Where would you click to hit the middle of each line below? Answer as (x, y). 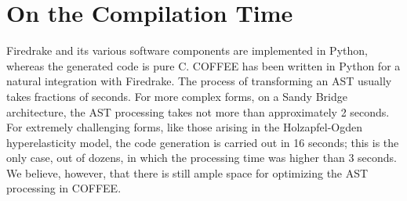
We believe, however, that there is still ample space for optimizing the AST (187, 172)
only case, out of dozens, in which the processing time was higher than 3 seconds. (202, 158)
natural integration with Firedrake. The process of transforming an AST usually (199, 81)
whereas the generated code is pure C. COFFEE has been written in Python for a (203, 65)
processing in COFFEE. (64, 188)
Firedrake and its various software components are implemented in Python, (187, 50)
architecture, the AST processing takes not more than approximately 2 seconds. (198, 111)
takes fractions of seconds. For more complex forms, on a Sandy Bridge (177, 96)
